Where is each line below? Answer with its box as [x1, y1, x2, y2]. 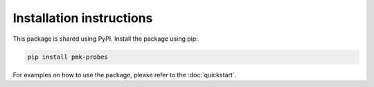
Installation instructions [12, 10, 153, 26]
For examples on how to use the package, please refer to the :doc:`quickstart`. [12, 70, 237, 79]
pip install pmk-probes [27, 52, 109, 61]
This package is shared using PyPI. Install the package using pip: [12, 35, 199, 43]
